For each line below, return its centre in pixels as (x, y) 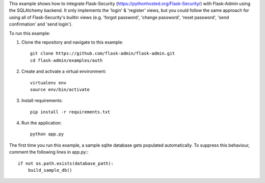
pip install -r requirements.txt (70, 112)
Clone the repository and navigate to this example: (72, 42)
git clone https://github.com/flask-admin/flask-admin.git (103, 53)
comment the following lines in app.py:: (49, 152)
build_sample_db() (50, 170)
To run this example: (30, 33)
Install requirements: (42, 101)
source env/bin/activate (60, 89)
